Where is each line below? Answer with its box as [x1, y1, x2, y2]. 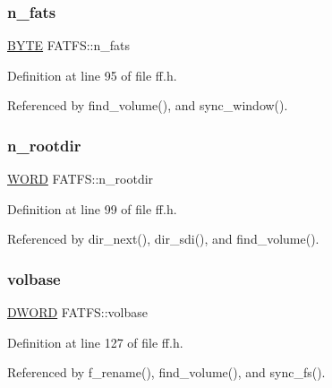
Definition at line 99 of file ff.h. [7, 199, 177, 218]
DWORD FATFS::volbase [7, 303, 149, 322]
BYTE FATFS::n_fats [7, 36, 130, 55]
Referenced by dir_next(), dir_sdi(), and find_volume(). [7, 229, 319, 248]
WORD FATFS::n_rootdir [7, 169, 154, 188]
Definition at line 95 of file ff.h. [7, 65, 177, 84]
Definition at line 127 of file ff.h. [7, 332, 183, 351]
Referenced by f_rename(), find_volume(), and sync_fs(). [7, 363, 326, 382]
